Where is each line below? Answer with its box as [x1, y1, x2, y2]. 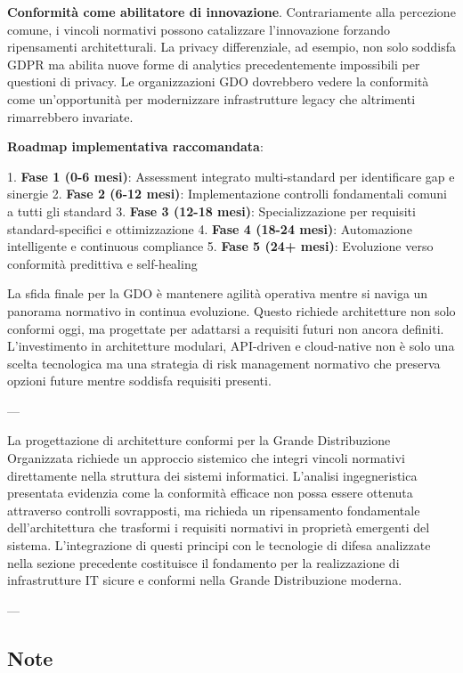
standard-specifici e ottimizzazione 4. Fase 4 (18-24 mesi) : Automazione [7, 219, 412, 238]
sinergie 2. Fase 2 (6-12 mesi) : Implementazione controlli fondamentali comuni [7, 184, 447, 203]
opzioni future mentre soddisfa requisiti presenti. [7, 371, 272, 390]
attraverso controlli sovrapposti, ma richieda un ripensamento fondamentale [7, 500, 420, 519]
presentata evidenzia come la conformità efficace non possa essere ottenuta [7, 483, 413, 502]
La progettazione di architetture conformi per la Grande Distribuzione [7, 431, 391, 450]
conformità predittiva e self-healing [7, 254, 198, 272]
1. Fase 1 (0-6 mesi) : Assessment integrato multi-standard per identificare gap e [7, 166, 455, 185]
